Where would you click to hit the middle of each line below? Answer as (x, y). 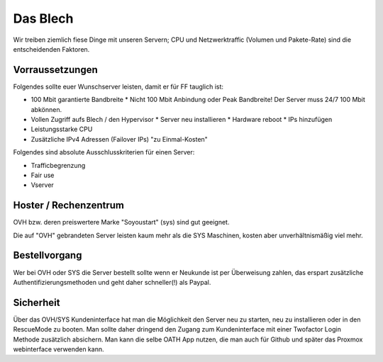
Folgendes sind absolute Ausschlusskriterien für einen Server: (104, 152)
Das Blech (43, 18)
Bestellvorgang (48, 255)
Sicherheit (37, 302)
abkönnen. (46, 109)
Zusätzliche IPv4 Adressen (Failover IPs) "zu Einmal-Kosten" (120, 139)
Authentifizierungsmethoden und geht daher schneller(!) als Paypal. (112, 282)
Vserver (43, 185)
